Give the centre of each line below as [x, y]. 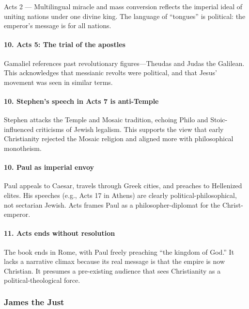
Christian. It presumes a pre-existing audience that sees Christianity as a [112, 270]
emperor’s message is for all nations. [58, 25]
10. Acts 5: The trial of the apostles [65, 44]
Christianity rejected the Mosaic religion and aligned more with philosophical [119, 138]
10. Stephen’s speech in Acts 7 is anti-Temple [81, 101]
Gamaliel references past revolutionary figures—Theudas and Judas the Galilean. [124, 63]
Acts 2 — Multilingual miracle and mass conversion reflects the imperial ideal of [123, 6]
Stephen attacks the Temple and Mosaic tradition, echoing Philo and [106, 120]
